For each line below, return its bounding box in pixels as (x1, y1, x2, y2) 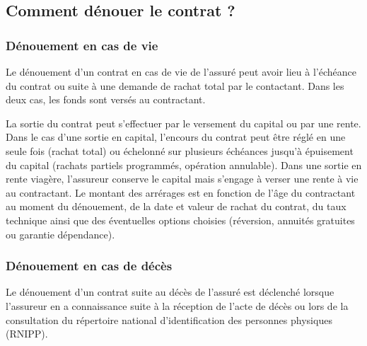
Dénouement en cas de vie (6, 36, 158, 54)
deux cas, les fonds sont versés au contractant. (6, 92, 206, 107)
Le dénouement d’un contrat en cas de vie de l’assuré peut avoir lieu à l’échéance (6, 64, 356, 79)
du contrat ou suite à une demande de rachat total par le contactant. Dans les (6, 78, 344, 93)
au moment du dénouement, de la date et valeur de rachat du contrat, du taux (6, 199, 346, 214)
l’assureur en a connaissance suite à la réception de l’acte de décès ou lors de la (6, 298, 349, 313)
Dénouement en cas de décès (6, 257, 173, 275)
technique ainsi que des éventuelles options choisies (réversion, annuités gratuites (6, 212, 355, 227)
